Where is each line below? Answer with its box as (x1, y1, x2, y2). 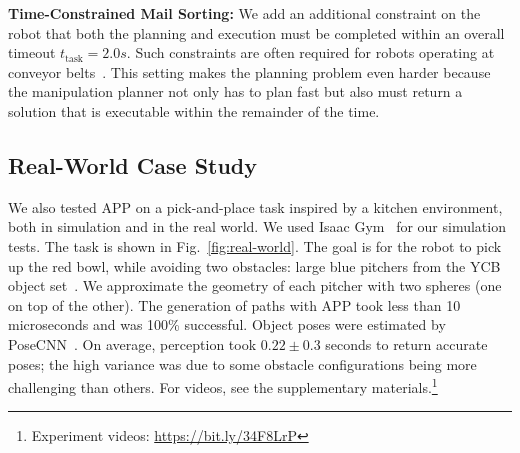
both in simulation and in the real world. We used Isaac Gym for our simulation (8, 216, 506, 237)
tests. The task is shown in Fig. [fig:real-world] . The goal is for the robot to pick (8, 235, 502, 256)
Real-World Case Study (8, 149, 258, 180)
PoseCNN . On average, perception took (8, 333, 257, 354)
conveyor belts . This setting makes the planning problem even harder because (8, 61, 491, 82)
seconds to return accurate (325, 333, 488, 354)
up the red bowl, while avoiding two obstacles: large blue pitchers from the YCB (8, 255, 501, 276)
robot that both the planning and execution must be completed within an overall (8, 22, 505, 43)
